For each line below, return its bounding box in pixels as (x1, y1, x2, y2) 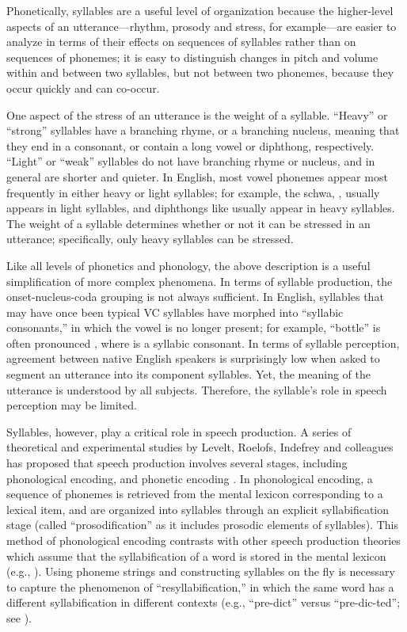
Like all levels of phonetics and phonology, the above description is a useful (6, 257, 371, 273)
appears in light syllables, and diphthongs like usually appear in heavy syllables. (6, 200, 395, 216)
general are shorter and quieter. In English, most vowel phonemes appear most (6, 168, 388, 185)
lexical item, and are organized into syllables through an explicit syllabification (6, 501, 389, 517)
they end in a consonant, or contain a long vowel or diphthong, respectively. (6, 137, 375, 154)
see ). (6, 609, 32, 626)
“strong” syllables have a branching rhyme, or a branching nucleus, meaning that (6, 122, 400, 139)
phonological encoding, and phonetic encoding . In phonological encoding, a (6, 470, 373, 486)
